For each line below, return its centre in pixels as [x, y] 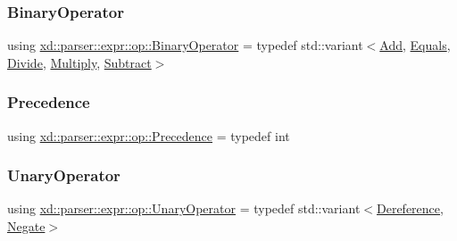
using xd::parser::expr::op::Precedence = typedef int [149, 135]
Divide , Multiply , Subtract [79, 62]
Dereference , [410, 208]
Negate [26, 226]
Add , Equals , [415, 45]
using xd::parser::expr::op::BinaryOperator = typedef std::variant [185, 45]
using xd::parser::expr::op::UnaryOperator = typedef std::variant [184, 208]
